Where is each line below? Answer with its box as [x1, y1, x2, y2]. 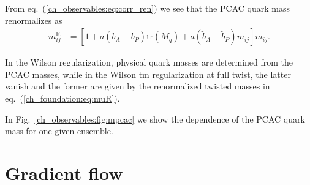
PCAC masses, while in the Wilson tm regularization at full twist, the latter [5, 67, 291, 80]
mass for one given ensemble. [5, 124, 113, 137]
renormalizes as [5, 13, 62, 26]
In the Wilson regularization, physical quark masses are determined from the [5, 56, 293, 69]
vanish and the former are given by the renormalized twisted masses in [5, 80, 270, 92]
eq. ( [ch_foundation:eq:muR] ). [5, 92, 120, 104]
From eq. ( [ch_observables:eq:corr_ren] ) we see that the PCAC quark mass [5, 2, 290, 14]
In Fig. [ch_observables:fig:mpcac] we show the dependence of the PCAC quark [5, 112, 305, 125]
